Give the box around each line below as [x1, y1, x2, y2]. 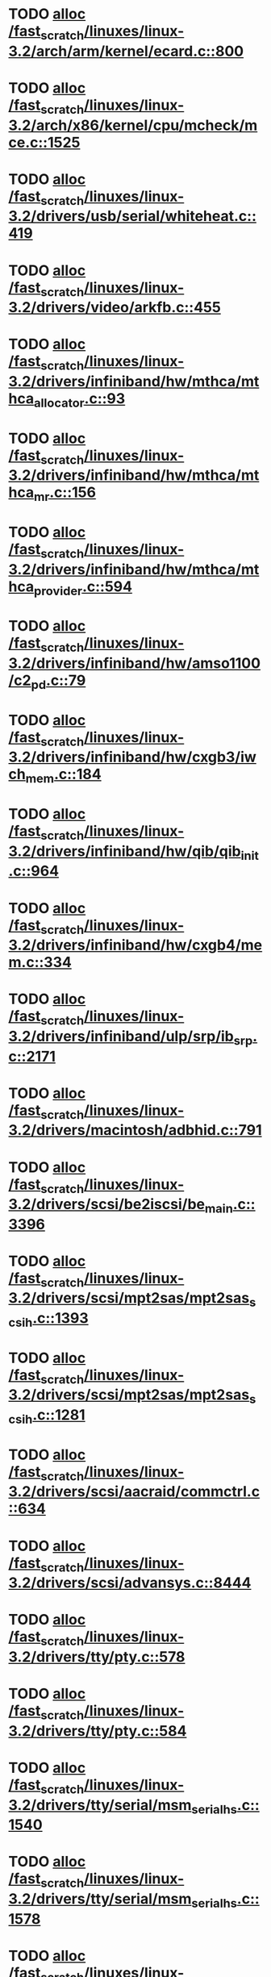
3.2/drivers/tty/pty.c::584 [8, 1721, 187, 1740]
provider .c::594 [33, 578, 133, 599]
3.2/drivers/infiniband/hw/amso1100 [8, 654, 261, 673]
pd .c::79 [31, 671, 86, 692]
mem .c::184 [25, 765, 102, 786]
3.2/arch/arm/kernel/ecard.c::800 [8, 42, 244, 60]
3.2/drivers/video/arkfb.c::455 [8, 298, 222, 317]
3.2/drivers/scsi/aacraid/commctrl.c [8, 1483, 261, 1501]
